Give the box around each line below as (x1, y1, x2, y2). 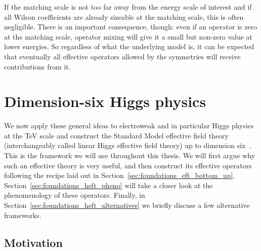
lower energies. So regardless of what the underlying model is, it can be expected (4, 41, 254, 52)
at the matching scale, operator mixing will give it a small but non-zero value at (4, 31, 253, 42)
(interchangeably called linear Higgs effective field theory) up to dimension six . (4, 140, 251, 151)
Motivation (4, 234, 63, 250)
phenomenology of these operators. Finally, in (4, 190, 145, 200)
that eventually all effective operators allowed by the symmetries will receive (4, 51, 241, 61)
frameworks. (4, 209, 41, 220)
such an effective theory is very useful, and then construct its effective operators (4, 160, 252, 170)
